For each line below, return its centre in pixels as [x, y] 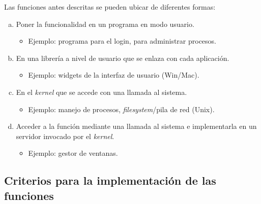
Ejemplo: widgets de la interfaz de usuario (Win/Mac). [114, 75]
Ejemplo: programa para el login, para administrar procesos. [122, 41]
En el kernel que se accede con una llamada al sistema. [101, 92]
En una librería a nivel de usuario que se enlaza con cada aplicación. [123, 58]
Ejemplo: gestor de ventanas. [73, 153]
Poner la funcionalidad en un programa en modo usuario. [105, 24]
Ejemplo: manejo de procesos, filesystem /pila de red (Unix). [121, 109]
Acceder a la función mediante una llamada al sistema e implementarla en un [136, 126]
